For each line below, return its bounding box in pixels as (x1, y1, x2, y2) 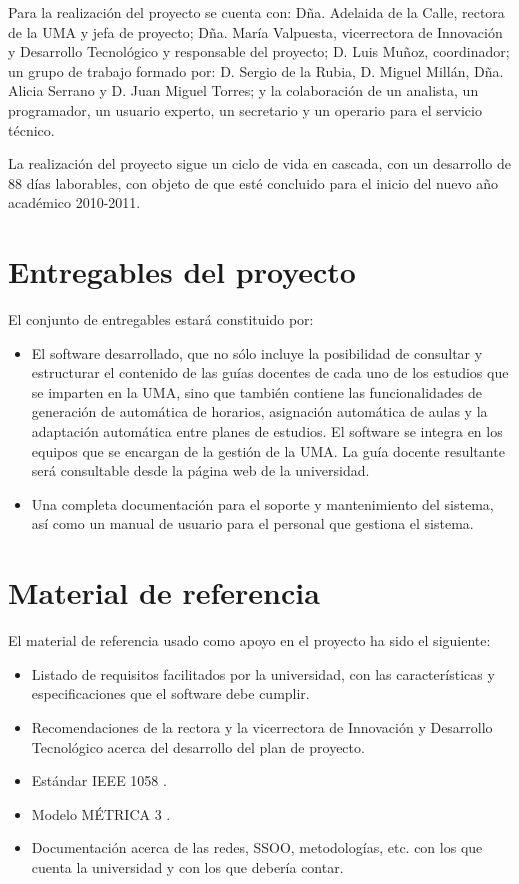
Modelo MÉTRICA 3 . (31, 803, 171, 824)
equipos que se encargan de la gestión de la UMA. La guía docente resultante (31, 440, 505, 461)
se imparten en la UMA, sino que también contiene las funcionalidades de (31, 381, 483, 402)
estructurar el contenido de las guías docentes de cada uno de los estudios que (31, 362, 509, 383)
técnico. (8, 119, 55, 140)
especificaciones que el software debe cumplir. (31, 683, 310, 704)
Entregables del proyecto (8, 251, 356, 292)
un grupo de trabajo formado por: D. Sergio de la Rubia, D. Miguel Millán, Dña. (8, 60, 504, 81)
